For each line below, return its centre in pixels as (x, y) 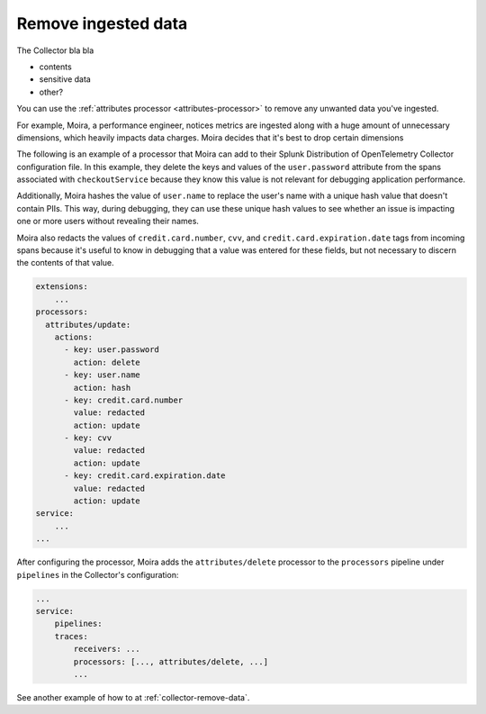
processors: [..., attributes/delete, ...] (171, 661)
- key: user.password (112, 350)
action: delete (107, 362)
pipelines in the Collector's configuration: (98, 574)
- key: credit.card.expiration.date (145, 476)
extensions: (62, 287)
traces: (72, 636)
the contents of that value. (65, 263)
